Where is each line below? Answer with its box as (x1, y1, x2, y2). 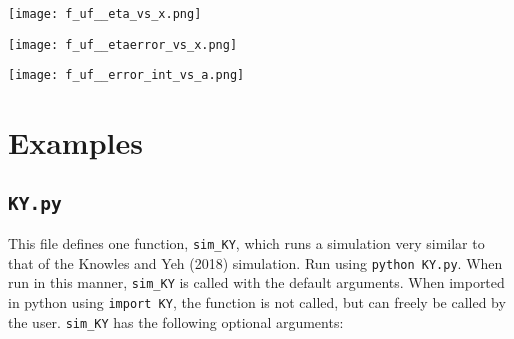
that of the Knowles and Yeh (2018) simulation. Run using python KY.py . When (8, 252, 503, 273)
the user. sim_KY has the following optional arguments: (8, 311, 344, 332)
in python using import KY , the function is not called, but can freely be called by (8, 292, 506, 313)
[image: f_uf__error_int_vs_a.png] (8, 68, 245, 83)
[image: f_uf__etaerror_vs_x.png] (8, 37, 238, 52)
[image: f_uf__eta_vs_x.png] (8, 7, 202, 21)
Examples (8, 122, 143, 163)
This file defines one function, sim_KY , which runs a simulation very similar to (8, 233, 485, 254)
